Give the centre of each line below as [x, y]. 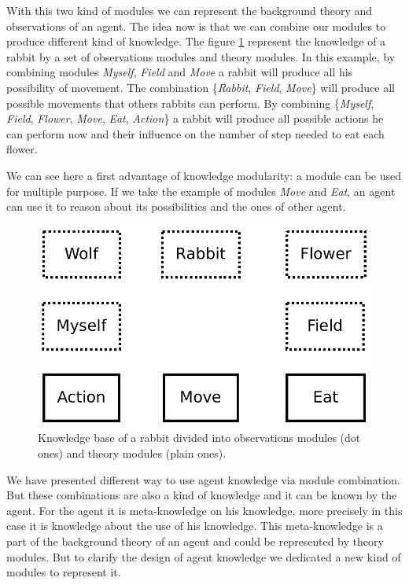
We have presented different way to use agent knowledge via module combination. [203, 479]
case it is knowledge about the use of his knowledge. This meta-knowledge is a [195, 526]
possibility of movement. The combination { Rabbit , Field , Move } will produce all [201, 87]
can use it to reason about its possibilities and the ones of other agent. [176, 206]
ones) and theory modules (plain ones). [132, 453]
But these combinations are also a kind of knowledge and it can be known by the [202, 495]
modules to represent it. [64, 572]
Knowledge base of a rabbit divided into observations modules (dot [199, 438]
